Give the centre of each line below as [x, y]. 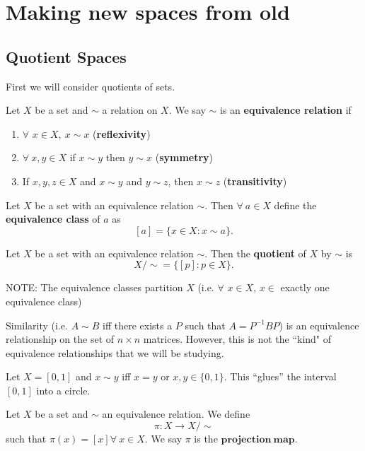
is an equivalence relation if [286, 110]
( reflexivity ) [122, 133]
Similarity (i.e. [37, 325]
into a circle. [63, 390]
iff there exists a [138, 325]
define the [295, 205]
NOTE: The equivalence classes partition [94, 287]
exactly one [305, 287]
